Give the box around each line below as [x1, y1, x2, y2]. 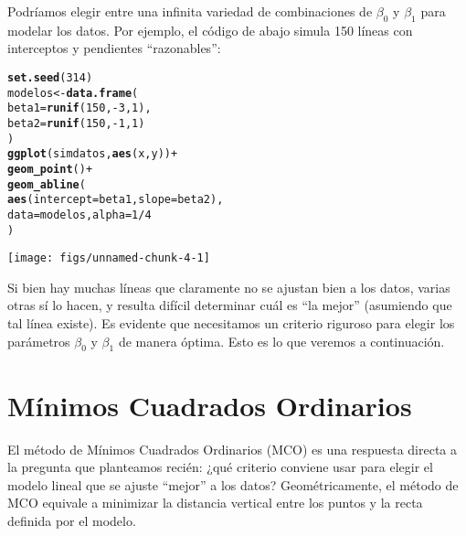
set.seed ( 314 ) [7, 70, 93, 84]
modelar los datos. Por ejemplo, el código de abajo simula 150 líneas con [7, 20, 413, 39]
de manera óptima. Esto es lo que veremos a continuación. [118, 331, 445, 350]
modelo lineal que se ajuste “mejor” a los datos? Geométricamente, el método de [7, 475, 459, 494]
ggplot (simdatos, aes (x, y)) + [7, 147, 178, 161]
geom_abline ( [7, 177, 86, 191]
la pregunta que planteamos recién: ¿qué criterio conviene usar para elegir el [7, 457, 433, 477]
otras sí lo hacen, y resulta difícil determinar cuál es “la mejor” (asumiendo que [7, 295, 452, 315]
